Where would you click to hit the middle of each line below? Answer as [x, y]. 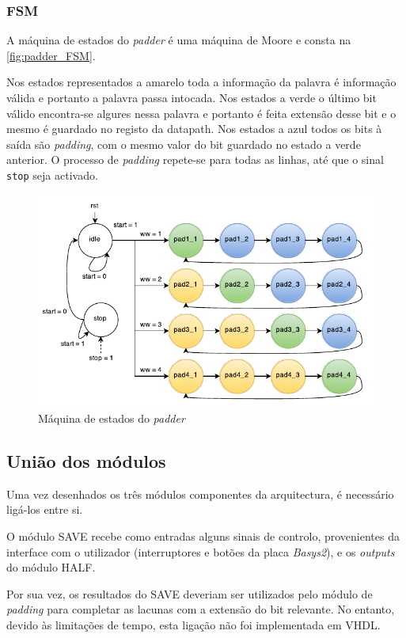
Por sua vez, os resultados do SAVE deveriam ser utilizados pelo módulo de [190, 593]
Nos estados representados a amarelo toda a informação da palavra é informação [201, 82]
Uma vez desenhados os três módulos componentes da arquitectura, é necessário [200, 494]
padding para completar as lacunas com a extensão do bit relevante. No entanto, [201, 609]
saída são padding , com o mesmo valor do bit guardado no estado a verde [184, 144]
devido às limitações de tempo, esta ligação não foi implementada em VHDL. [194, 625]
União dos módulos [86, 461]
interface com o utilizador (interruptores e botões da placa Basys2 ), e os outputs [201, 551]
